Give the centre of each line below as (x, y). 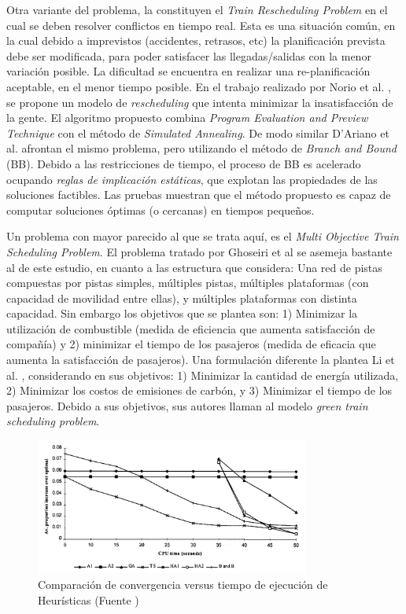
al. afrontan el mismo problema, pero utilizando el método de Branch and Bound (201, 148)
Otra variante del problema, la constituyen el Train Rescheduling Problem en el (197, 9)
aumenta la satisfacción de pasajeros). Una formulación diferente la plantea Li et (201, 360)
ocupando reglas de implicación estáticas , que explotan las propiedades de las (192, 179)
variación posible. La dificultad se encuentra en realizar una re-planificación (188, 71)
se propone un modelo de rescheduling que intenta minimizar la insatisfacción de (200, 102)
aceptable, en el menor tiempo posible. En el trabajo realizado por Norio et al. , (199, 86)
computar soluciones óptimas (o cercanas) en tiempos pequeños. (161, 210)
